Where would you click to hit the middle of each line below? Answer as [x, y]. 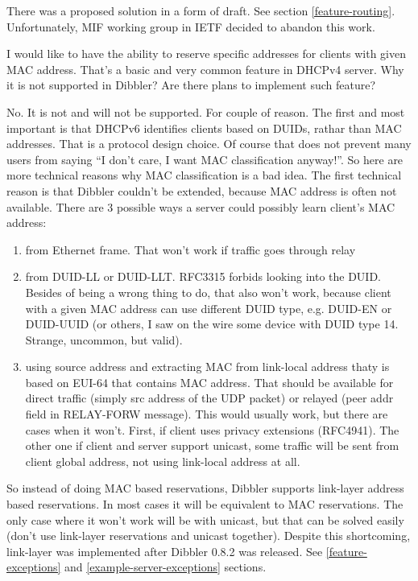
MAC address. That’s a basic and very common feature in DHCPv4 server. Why [205, 69]
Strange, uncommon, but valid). [104, 339]
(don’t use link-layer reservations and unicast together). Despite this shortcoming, [209, 536]
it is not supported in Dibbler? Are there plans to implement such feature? [191, 85]
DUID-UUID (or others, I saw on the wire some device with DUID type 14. [212, 324]
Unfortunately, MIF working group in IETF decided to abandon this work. [191, 26]
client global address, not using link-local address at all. [163, 461]
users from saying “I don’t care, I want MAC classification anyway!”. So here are [205, 159]
